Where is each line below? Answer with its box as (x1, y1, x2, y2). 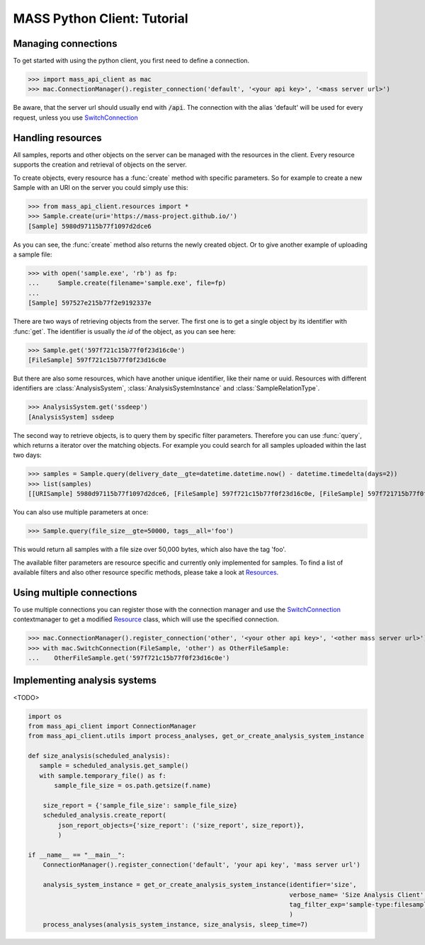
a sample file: (13, 250, 52, 259)
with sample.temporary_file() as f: (39, 771, 166, 779)
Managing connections (13, 38, 118, 50)
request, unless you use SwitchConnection (13, 113, 138, 122)
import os (28, 712, 62, 720)
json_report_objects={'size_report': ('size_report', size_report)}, (57, 821, 305, 829)
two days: (13, 451, 42, 460)
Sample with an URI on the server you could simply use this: (13, 183, 188, 191)
